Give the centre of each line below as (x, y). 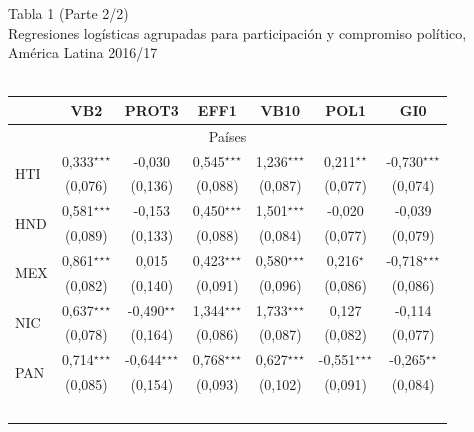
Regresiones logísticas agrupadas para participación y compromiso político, (237, 32)
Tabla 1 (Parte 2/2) (68, 13)
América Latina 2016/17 (83, 52)
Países (227, 135)
